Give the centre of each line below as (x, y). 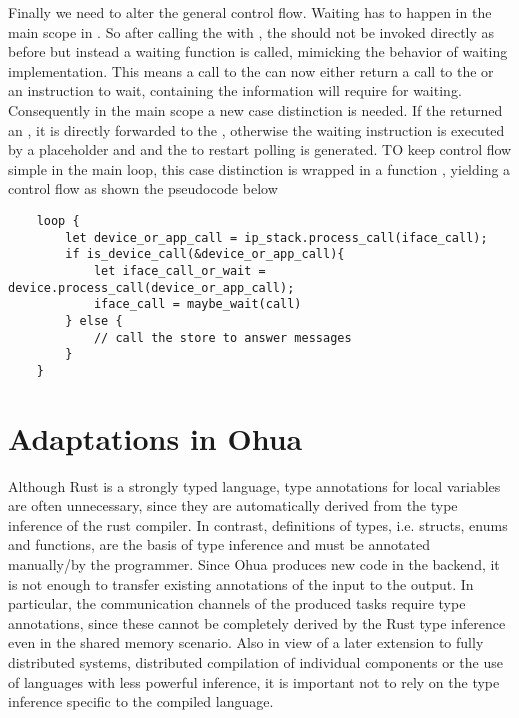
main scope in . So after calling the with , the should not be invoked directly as (251, 31)
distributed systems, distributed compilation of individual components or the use (255, 661)
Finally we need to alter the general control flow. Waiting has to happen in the (250, 12)
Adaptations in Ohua (155, 437)
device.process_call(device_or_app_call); (151, 287)
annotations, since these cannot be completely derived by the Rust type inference (257, 622)
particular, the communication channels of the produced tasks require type (237, 603)
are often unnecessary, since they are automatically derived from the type (233, 505)
